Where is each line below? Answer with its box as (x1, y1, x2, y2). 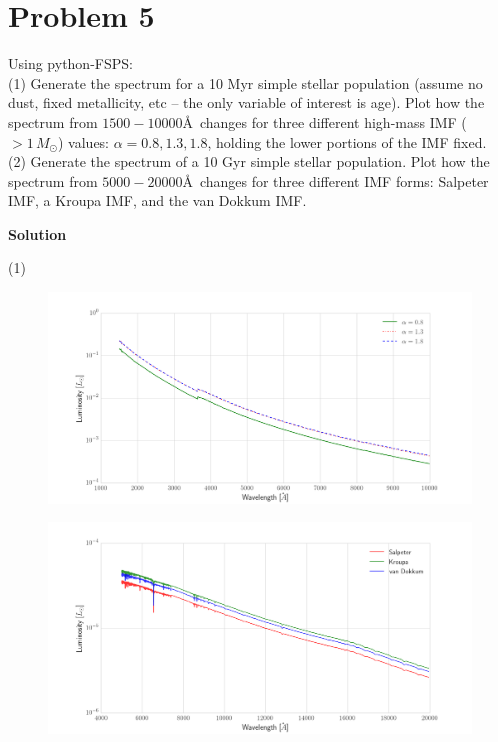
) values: (57, 131, 110, 152)
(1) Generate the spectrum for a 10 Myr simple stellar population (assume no (8, 72, 483, 93)
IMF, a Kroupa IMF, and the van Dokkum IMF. (8, 190, 307, 211)
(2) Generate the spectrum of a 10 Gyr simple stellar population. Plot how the (8, 151, 490, 172)
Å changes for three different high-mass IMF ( (182, 111, 467, 132)
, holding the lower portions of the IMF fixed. (207, 131, 487, 152)
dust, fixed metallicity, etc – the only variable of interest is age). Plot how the (8, 92, 485, 113)
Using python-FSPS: (8, 53, 133, 74)
